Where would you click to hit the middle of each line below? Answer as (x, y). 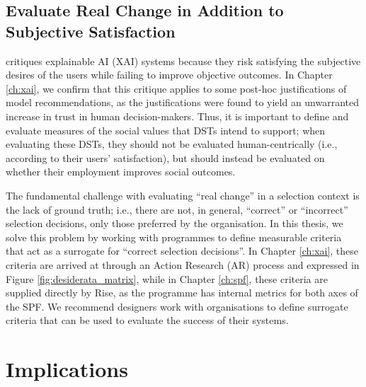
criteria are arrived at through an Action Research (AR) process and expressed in (183, 264)
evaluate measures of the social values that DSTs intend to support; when (166, 130)
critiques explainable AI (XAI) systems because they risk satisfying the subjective (183, 60)
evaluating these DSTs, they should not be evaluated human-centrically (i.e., (172, 144)
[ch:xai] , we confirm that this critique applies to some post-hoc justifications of (176, 88)
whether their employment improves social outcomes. (121, 172)
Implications (67, 369)
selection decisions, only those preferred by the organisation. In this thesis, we (175, 223)
